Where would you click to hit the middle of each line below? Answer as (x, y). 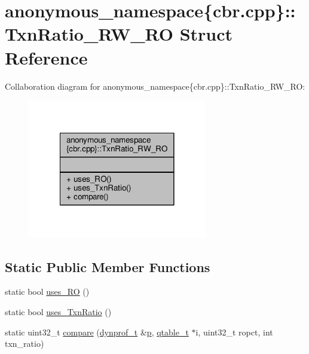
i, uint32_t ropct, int (234, 332)
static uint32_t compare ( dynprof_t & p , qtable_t (97, 332)
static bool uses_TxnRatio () (58, 311)
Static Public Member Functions (108, 266)
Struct (206, 34)
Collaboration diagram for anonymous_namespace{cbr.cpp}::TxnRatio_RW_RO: (155, 86)
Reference (46, 57)
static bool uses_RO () (47, 292)
